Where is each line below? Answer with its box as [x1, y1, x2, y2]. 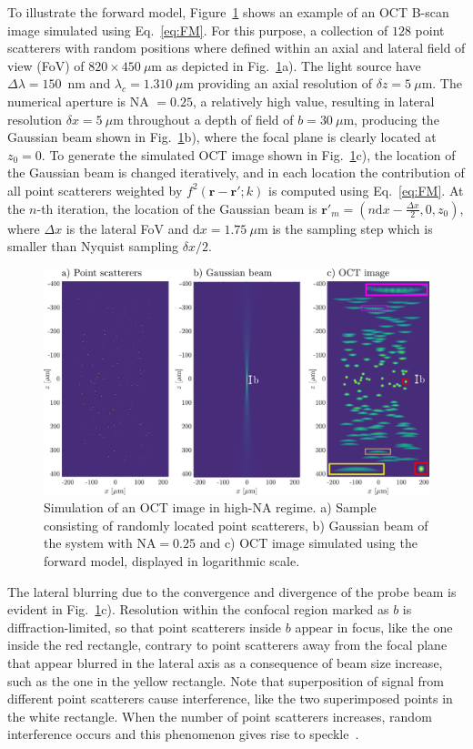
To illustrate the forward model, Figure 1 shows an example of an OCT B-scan [7, 3, 449, 21]
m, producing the [343, 109, 439, 128]
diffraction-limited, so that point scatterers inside [7, 617, 282, 636]
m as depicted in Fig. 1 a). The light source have [151, 56, 421, 75]
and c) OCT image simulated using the [199, 533, 418, 552]
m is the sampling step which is [257, 218, 433, 238]
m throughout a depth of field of [113, 109, 294, 128]
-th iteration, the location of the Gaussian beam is [36, 198, 317, 218]
